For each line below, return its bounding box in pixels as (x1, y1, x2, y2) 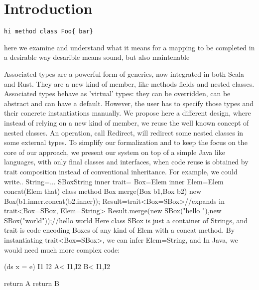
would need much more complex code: (4, 244, 120, 255)
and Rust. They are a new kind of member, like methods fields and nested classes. (4, 78, 255, 89)
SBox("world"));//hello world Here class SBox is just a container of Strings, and (4, 215, 248, 225)
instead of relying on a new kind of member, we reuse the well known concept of (4, 117, 249, 128)
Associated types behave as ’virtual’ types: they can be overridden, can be (4, 88, 231, 99)
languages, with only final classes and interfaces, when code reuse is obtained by (4, 156, 249, 167)
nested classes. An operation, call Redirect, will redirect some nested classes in (4, 127, 244, 138)
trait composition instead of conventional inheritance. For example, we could (4, 166, 238, 176)
